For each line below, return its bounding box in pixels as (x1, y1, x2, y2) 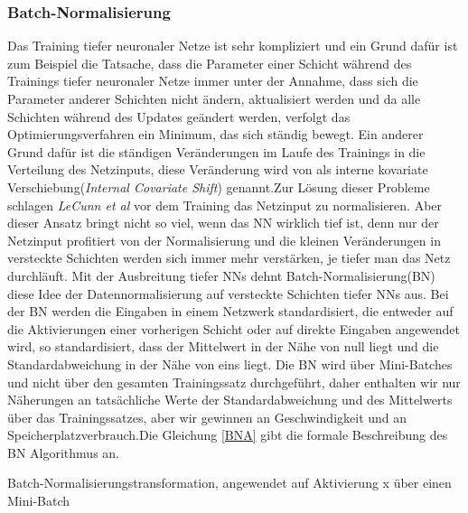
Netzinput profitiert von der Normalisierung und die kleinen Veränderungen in (7, 230, 441, 249)
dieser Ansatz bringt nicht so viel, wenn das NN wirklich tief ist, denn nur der (7, 213, 439, 232)
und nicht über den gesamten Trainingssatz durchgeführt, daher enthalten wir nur (7, 372, 461, 391)
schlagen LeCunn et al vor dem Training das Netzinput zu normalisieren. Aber (7, 195, 443, 214)
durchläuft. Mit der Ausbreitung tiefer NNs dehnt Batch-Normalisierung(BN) (7, 266, 435, 284)
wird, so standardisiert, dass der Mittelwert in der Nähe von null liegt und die (7, 337, 439, 356)
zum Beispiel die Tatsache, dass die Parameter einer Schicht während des (7, 53, 412, 72)
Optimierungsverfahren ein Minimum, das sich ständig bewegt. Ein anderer (7, 125, 424, 144)
